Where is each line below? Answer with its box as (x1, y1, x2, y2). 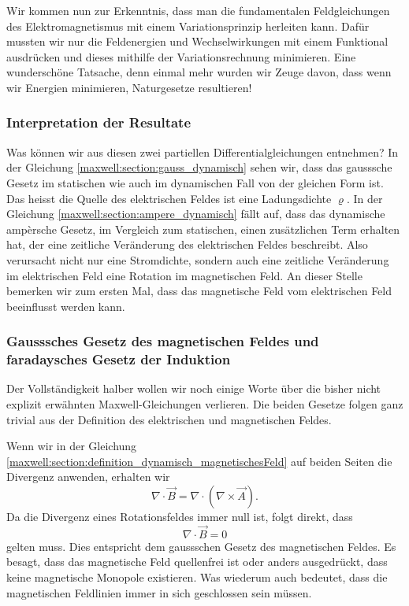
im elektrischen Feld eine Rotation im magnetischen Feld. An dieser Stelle (6, 267, 363, 283)
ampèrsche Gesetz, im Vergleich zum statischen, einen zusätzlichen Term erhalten (6, 220, 400, 237)
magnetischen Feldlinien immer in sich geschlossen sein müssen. (6, 584, 312, 600)
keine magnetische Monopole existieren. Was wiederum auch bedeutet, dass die (6, 569, 388, 586)
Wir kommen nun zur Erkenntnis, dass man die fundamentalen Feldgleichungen (6, 2, 390, 18)
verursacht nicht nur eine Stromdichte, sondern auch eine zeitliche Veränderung (6, 251, 389, 268)
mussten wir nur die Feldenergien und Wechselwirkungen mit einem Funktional (6, 33, 389, 50)
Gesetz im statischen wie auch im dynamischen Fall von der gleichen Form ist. (6, 174, 384, 190)
